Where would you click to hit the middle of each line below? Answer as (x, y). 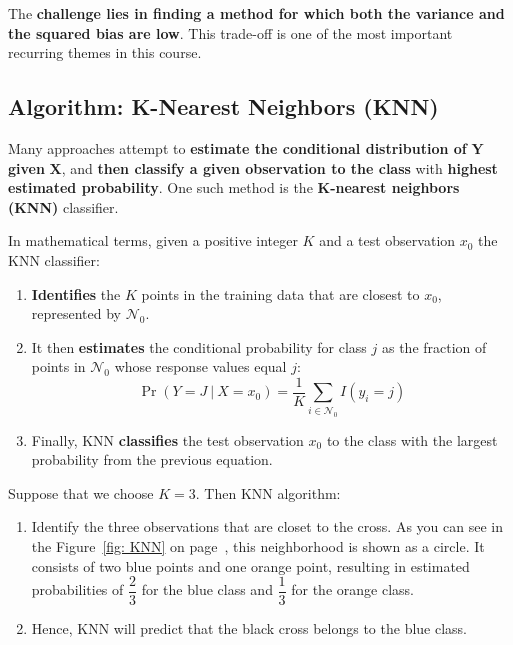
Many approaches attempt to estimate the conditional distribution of (237, 147)
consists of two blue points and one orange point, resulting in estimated (250, 565)
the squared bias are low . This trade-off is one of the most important (230, 32)
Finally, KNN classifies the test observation (167, 439)
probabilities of (77, 589)
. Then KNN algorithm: (268, 492)
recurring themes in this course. (105, 52)
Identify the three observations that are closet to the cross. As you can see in (267, 526)
